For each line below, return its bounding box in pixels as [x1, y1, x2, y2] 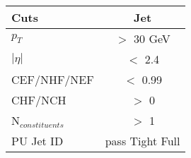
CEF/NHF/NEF [11, 71, 94, 87]
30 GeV [134, 30, 170, 47]
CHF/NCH [11, 92, 66, 108]
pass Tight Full [105, 133, 180, 149]
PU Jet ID [11, 133, 64, 149]
